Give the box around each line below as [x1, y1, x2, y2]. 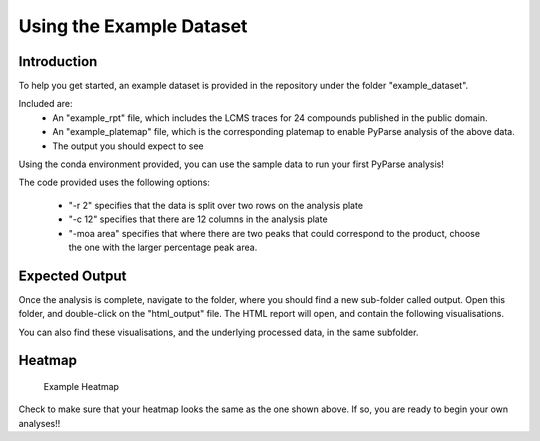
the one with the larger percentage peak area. [68, 241, 258, 253]
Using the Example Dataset [18, 15, 248, 37]
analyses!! [18, 417, 61, 429]
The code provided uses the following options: [18, 176, 210, 189]
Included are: [18, 98, 74, 110]
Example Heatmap [43, 381, 120, 393]
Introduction [18, 53, 98, 70]
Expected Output [18, 267, 127, 284]
